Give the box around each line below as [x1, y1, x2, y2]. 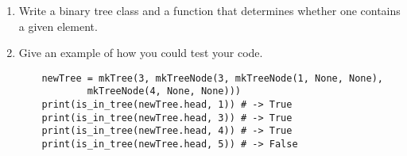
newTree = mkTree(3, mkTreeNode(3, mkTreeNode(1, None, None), [41, 72, 383, 84]
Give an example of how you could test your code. [18, 44, 263, 61]
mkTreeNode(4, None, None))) [87, 86, 241, 97]
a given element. [18, 17, 98, 34]
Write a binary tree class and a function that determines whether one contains [18, 2, 401, 18]
